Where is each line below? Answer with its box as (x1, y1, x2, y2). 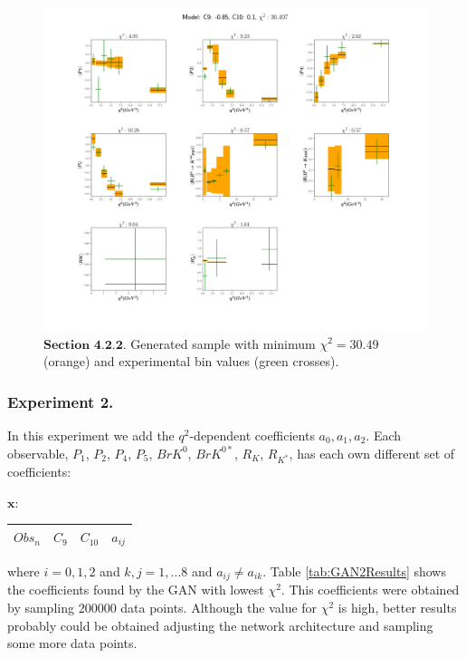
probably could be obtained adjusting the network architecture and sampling (7, 615, 433, 634)
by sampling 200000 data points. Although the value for (7, 597, 318, 616)
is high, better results (338, 597, 457, 616)
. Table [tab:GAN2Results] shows (262, 561, 446, 580)
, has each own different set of (289, 443, 455, 462)
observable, (7, 443, 69, 462)
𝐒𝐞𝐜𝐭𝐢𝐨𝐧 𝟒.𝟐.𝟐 (43, 338, 123, 352)
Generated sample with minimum (130, 334, 316, 353)
